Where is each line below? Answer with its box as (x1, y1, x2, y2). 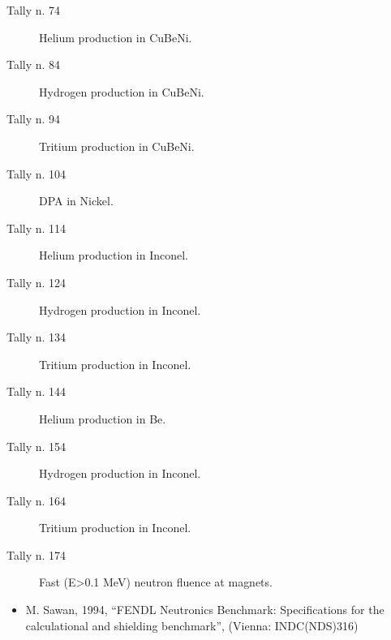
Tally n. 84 (6, 56, 61, 73)
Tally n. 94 (6, 110, 61, 127)
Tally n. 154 (6, 437, 67, 454)
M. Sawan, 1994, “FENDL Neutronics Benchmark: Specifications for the (25, 601, 385, 618)
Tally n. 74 (6, 2, 61, 18)
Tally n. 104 (6, 165, 67, 182)
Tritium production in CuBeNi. (39, 137, 195, 154)
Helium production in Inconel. (39, 247, 189, 264)
